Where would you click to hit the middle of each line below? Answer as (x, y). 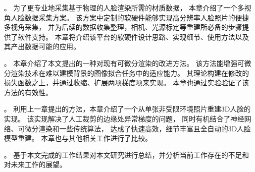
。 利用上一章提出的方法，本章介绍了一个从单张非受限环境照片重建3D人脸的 (127, 109)
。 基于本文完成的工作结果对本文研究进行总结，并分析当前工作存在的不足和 (127, 154)
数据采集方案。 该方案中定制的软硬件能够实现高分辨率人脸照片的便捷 (137, 17)
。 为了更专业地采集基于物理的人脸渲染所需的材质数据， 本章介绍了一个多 (124, 7)
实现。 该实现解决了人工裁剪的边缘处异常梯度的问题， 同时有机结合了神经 (124, 118)
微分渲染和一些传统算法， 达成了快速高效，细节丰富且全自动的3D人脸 (138, 128)
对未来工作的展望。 (35, 164)
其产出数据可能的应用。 (42, 46)
